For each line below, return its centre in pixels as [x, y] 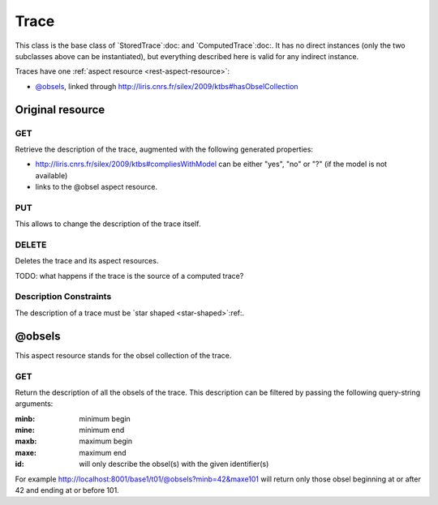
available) [52, 175]
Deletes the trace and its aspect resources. [87, 261]
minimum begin [105, 418]
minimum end [102, 430]
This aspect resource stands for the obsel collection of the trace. [123, 355]
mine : [25, 430]
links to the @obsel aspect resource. [97, 187]
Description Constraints [63, 297]
